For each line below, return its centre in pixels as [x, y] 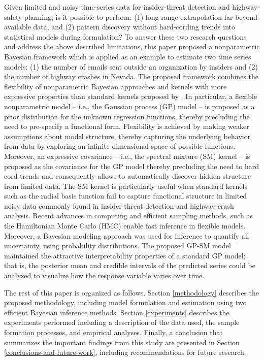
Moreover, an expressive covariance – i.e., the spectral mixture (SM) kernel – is [127, 156]
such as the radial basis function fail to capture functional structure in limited [126, 196]
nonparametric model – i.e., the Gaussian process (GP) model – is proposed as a [129, 106]
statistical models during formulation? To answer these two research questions [125, 36]
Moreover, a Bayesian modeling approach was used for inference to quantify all [127, 235]
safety [13, 17]
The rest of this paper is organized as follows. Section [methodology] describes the [131, 292]
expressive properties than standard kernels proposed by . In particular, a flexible [131, 96]
